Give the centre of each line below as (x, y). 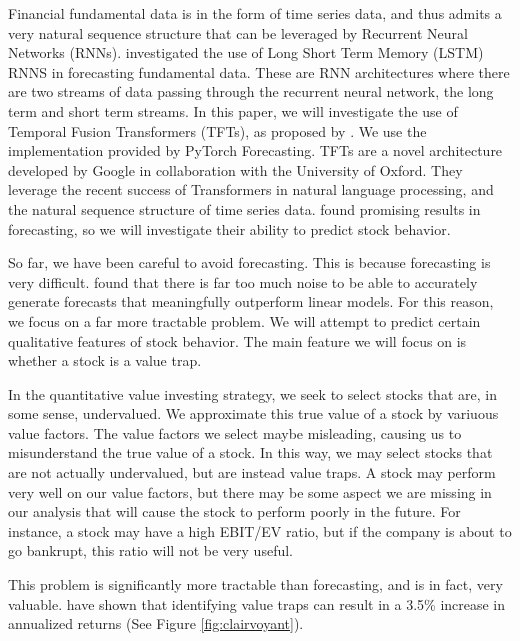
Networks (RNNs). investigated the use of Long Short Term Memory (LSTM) (246, 52)
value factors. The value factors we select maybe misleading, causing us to (235, 432)
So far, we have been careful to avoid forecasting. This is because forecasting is (249, 262)
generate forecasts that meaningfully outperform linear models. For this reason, (251, 301)
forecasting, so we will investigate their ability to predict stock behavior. (229, 228)
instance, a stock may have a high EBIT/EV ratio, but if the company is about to (260, 530)
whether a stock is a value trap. (105, 360)
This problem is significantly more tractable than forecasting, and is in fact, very (255, 584)
